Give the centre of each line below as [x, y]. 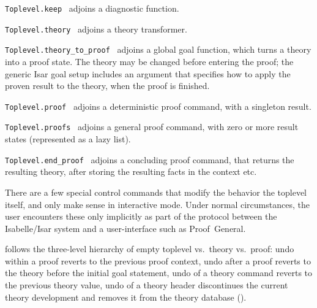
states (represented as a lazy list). [68, 139]
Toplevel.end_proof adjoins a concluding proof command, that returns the [150, 159]
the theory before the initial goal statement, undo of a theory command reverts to [159, 273]
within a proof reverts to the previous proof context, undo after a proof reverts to [158, 260]
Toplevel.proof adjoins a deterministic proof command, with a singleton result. [158, 106]
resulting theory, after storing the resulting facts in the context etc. [131, 171]
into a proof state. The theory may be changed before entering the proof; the [149, 61]
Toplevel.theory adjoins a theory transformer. [96, 29]
